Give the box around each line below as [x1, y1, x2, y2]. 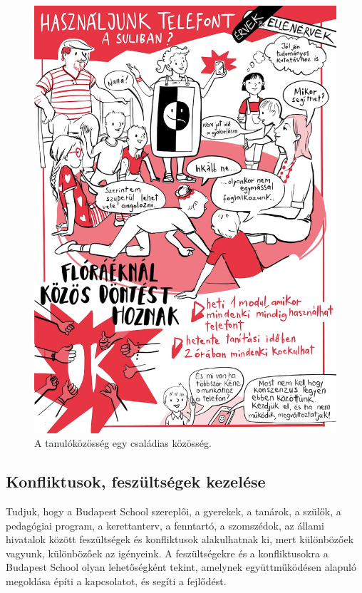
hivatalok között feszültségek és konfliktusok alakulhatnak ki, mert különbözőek [6, 532, 354, 547]
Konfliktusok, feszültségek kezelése [6, 470, 266, 493]
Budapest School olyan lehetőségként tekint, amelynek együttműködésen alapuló [6, 560, 356, 574]
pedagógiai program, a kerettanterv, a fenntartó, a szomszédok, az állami [6, 517, 324, 532]
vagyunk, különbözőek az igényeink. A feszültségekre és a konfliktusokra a [6, 545, 329, 560]
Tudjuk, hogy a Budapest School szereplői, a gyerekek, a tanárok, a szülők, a [6, 504, 341, 519]
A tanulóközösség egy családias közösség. [34, 435, 212, 450]
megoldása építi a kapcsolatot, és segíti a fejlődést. [6, 574, 227, 589]
